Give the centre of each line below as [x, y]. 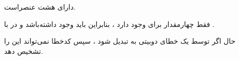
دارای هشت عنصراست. [40, 7]
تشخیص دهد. [24, 51]
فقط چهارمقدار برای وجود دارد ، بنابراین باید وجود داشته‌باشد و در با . [109, 24]
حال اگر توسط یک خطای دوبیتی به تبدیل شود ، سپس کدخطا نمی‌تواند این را [120, 41]
